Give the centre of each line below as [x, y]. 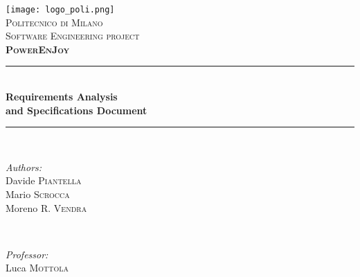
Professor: [27, 254]
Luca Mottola [37, 268]
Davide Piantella [44, 180]
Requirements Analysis [62, 97]
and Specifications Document [76, 110]
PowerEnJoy [38, 49]
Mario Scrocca [38, 194]
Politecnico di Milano [54, 22]
